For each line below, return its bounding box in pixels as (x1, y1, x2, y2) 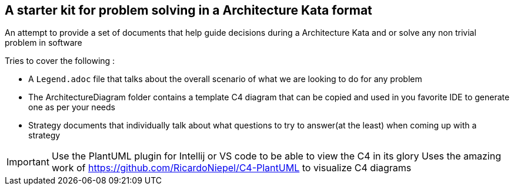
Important (6, 156, 49, 168)
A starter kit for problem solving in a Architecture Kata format (5, 3, 372, 18)
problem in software (5, 38, 82, 48)
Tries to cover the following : (5, 56, 115, 66)
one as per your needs (28, 102, 115, 113)
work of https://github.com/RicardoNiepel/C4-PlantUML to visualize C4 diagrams (51, 162, 412, 174)
